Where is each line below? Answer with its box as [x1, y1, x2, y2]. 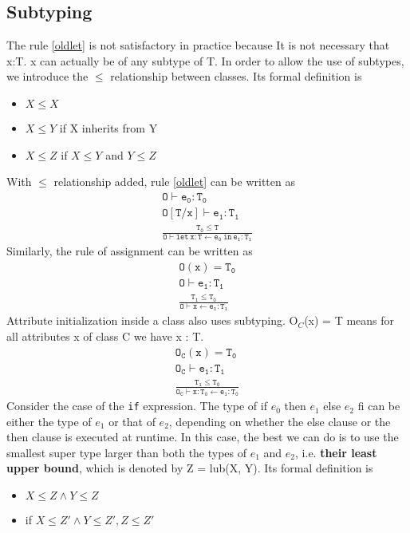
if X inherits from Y [59, 119, 158, 136]
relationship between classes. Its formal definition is [110, 68, 362, 85]
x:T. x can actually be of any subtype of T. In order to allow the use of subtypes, [6, 52, 404, 69]
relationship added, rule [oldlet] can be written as [53, 173, 295, 190]
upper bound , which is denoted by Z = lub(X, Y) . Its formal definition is [6, 460, 373, 476]
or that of [108, 413, 156, 429]
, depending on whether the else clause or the [168, 413, 391, 429]
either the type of [6, 413, 92, 429]
